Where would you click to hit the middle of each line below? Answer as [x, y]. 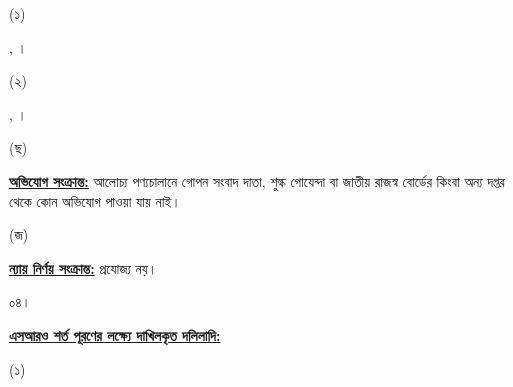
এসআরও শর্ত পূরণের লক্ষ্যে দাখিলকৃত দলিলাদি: [115, 334]
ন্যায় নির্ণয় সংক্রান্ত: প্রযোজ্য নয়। [83, 267]
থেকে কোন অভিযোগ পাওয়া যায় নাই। [95, 200]
